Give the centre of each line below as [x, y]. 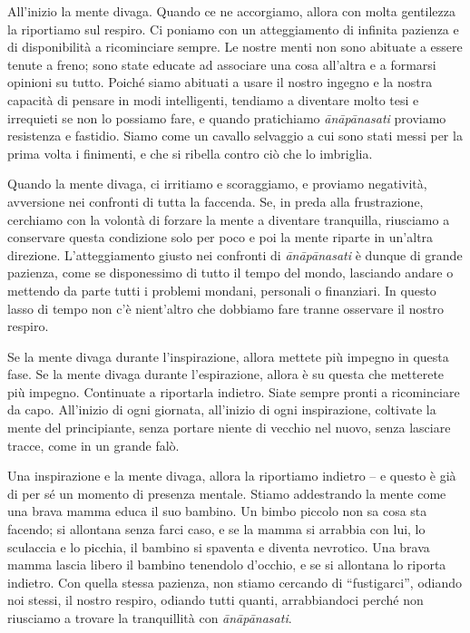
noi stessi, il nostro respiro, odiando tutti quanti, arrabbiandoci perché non [215, 600]
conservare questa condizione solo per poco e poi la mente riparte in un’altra [220, 237]
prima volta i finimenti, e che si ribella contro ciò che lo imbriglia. [190, 153]
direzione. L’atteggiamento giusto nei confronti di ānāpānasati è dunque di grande [235, 254]
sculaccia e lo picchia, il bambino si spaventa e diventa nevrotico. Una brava [219, 546]
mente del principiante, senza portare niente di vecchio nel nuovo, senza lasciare [229, 428]
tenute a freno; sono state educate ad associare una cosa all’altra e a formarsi [222, 64]
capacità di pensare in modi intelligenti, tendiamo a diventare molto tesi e [213, 99]
